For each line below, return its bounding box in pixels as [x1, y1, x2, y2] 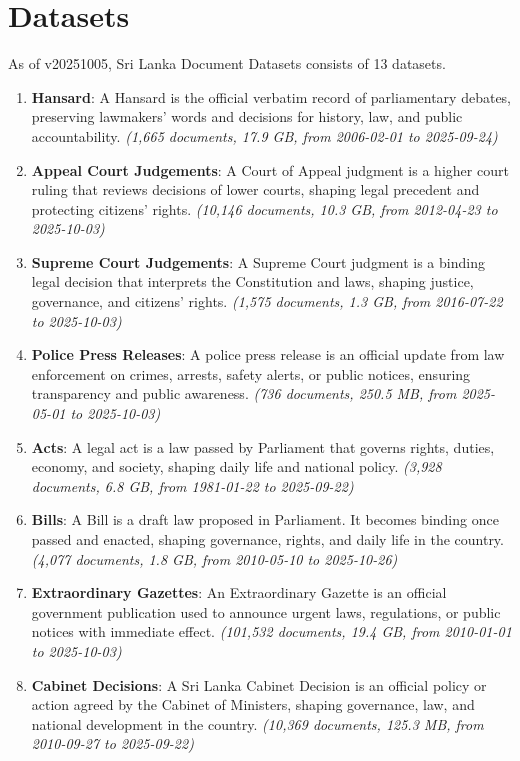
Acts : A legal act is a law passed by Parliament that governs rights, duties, [31, 436, 495, 457]
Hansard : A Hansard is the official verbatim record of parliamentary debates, [31, 86, 512, 107]
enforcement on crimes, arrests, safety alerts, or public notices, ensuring [31, 363, 471, 384]
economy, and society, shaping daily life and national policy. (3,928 [31, 456, 442, 477]
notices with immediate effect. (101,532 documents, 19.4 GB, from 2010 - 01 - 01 [31, 621, 512, 642]
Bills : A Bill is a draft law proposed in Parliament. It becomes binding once [31, 509, 499, 530]
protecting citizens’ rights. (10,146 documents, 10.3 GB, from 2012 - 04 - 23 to [31, 198, 498, 219]
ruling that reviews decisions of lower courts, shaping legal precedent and [31, 179, 480, 200]
